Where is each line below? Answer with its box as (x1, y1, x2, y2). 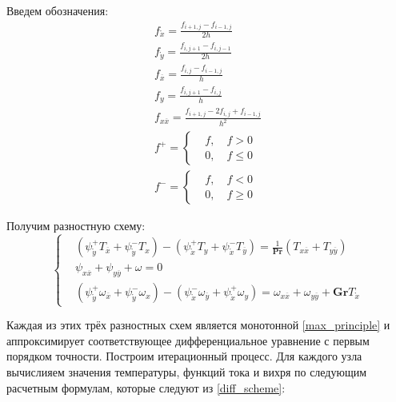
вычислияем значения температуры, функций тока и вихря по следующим (6, 364, 367, 380)
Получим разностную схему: (6, 217, 146, 234)
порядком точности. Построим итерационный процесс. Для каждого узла (6, 348, 362, 364)
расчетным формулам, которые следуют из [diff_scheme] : (6, 379, 286, 396)
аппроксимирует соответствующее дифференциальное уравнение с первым (6, 332, 370, 348)
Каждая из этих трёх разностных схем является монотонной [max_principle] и (6, 316, 390, 333)
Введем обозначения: (6, 2, 109, 18)
